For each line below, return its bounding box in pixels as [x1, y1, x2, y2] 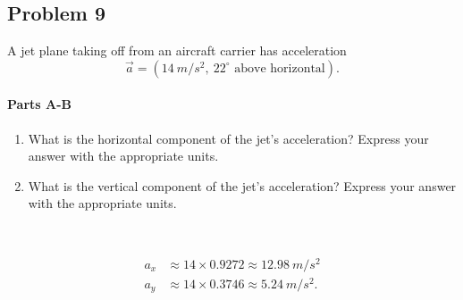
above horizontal [234, 62, 325, 75]
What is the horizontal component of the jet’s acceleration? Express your [28, 129, 429, 147]
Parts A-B [7, 95, 72, 113]
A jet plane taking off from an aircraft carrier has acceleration [7, 41, 347, 60]
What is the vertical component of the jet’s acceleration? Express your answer [28, 176, 457, 195]
